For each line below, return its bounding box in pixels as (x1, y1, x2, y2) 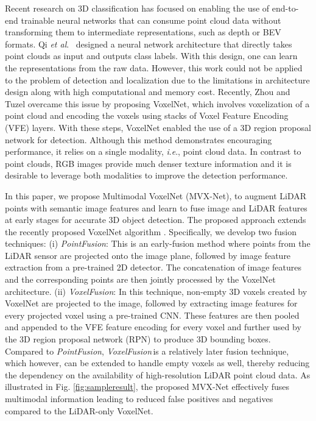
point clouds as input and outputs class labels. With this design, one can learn (5, 49, 298, 62)
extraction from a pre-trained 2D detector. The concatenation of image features (5, 261, 301, 274)
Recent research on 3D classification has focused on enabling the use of (5, 2, 270, 14)
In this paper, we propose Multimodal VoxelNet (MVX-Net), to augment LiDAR (5, 189, 307, 202)
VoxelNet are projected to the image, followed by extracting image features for (5, 297, 298, 310)
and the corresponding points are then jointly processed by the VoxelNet (5, 273, 276, 286)
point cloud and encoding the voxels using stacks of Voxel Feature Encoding (5, 109, 289, 122)
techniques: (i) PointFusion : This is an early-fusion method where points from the (5, 237, 311, 250)
